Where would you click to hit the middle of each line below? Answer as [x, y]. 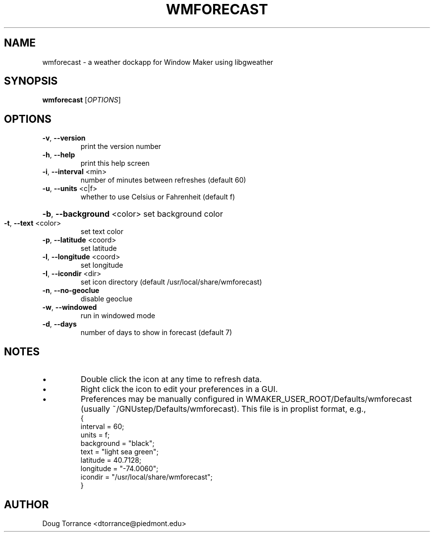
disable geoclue [107, 299]
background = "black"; [117, 443]
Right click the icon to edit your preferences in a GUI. [179, 389]
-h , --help [59, 155]
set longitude [102, 265]
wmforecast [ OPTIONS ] [81, 100]
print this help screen [115, 163]
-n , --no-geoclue [71, 291]
